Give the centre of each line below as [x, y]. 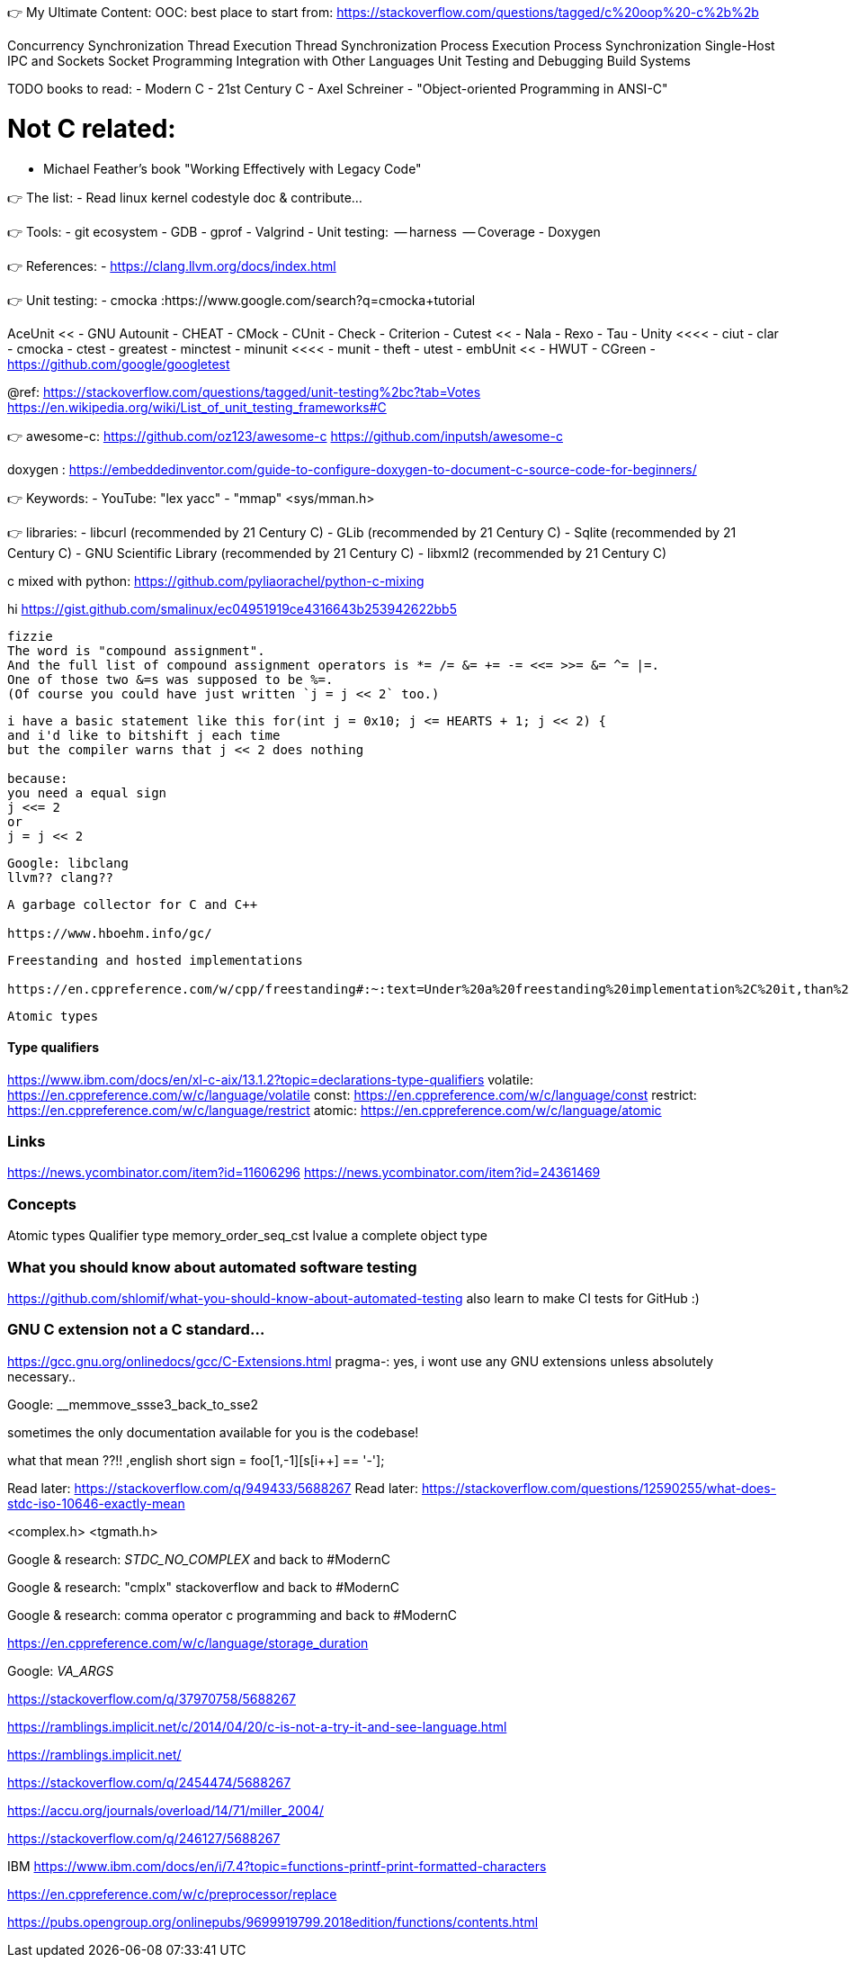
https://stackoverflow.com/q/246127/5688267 [144, 1838]
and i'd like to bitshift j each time [144, 735]
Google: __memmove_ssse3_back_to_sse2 [133, 1404]
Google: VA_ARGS [61, 1670]
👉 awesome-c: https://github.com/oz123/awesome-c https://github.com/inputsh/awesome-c [285, 436]
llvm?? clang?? [61, 877]
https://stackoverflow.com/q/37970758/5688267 [152, 1698]
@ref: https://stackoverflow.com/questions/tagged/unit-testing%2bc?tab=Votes [244, 391]
